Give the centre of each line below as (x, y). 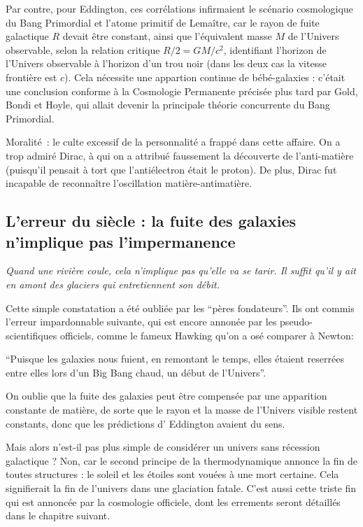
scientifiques (31, 335)
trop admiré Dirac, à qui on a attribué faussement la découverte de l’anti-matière (180, 155)
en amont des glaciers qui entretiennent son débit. (113, 284)
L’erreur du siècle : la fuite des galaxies (151, 221)
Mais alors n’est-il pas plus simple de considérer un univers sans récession (163, 447)
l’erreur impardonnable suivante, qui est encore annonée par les (141, 322)
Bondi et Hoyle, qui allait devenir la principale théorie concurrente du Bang (168, 105)
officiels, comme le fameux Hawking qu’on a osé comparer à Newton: (207, 335)
